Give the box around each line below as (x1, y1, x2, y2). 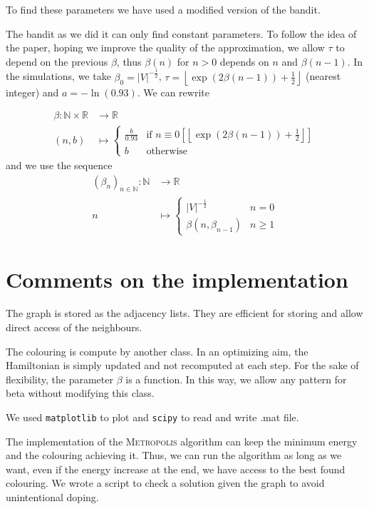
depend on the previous (6, 54, 108, 69)
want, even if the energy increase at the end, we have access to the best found (6, 461, 345, 476)
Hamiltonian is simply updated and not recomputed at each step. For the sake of (6, 358, 359, 373)
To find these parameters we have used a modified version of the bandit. (6, 2, 321, 16)
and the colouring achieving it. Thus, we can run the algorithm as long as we (6, 448, 342, 463)
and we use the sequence (6, 157, 113, 172)
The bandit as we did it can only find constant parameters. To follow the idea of (6, 26, 357, 41)
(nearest (306, 69, 341, 84)
